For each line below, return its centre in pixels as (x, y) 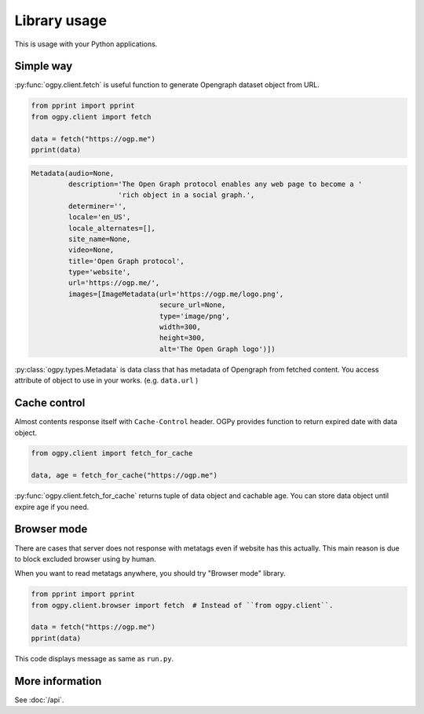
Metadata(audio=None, (73, 173)
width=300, (180, 327)
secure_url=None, (192, 305)
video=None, (91, 250)
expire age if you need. (52, 507)
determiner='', (97, 206)
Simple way (44, 66)
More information (58, 681)
